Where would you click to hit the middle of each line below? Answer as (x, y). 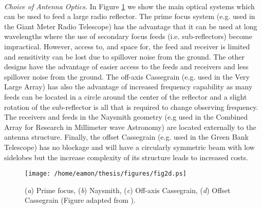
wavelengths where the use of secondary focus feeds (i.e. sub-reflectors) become (128, 36)
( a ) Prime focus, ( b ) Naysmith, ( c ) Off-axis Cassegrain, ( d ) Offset (128, 190)
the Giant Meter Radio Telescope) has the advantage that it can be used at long (131, 26)
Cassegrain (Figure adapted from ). (80, 200)
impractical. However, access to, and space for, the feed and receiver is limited (127, 46)
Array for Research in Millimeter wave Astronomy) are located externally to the (130, 127)
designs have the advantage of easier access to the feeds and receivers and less (126, 66)
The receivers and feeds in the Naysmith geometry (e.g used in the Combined (126, 117)
